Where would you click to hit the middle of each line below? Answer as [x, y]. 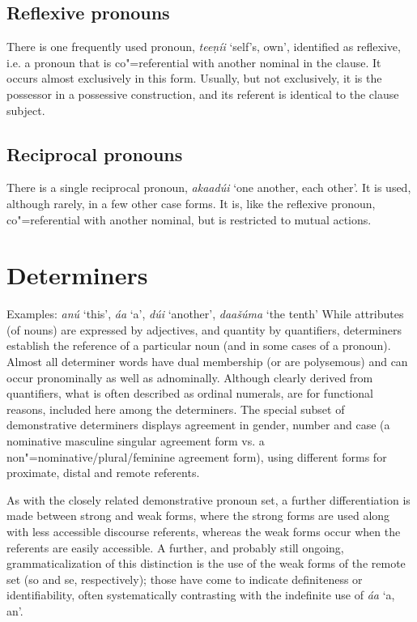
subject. [26, 110]
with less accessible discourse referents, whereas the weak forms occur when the [204, 531]
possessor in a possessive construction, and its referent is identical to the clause [203, 94]
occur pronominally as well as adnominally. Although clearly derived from [190, 377]
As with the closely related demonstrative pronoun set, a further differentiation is [208, 499]
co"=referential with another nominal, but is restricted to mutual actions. [189, 219]
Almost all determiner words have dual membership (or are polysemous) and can [207, 362]
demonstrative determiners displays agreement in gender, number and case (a [198, 425]
